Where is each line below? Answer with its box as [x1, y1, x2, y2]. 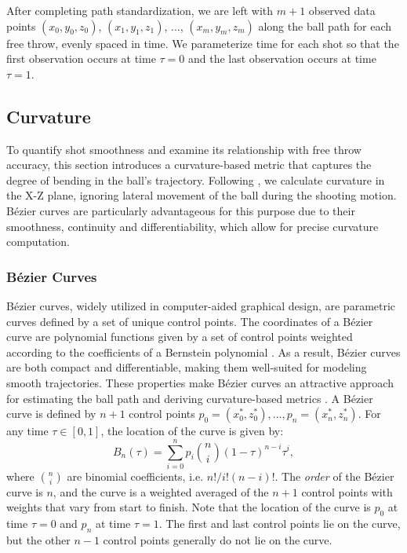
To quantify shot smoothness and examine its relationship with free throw [6, 141, 362, 157]
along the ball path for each [258, 17, 392, 34]
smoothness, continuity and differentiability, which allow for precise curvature [6, 218, 379, 234]
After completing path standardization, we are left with [6, 2, 274, 18]
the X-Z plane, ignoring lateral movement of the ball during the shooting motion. [6, 187, 397, 203]
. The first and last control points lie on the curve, [158, 515, 401, 532]
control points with [301, 483, 393, 500]
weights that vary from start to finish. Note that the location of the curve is [6, 499, 371, 515]
